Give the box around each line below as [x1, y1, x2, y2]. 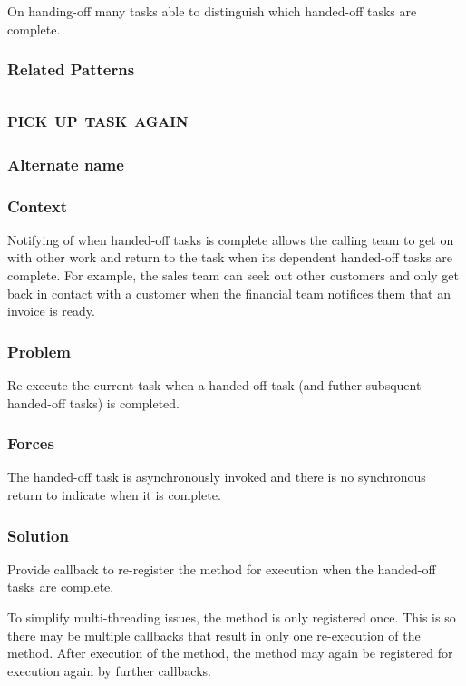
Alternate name [7, 152, 124, 175]
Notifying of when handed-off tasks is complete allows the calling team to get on [7, 230, 454, 249]
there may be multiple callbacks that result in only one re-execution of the [7, 625, 421, 644]
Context [7, 194, 68, 217]
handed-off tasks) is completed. [7, 393, 180, 412]
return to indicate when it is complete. [7, 485, 221, 505]
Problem [7, 339, 71, 362]
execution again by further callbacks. [7, 661, 211, 680]
